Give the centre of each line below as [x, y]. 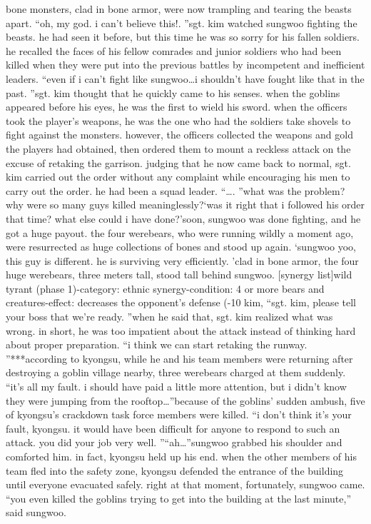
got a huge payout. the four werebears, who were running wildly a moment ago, [180, 232]
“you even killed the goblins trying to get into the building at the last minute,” [178, 498]
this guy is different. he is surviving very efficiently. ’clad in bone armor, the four [182, 260]
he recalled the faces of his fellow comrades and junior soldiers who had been [174, 50]
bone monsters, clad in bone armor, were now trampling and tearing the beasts [179, 9]
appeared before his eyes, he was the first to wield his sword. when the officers [177, 107]
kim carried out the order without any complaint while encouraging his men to [178, 177]
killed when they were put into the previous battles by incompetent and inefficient [185, 65]
